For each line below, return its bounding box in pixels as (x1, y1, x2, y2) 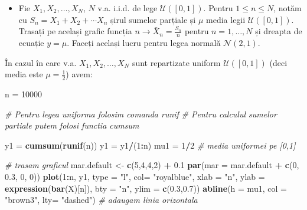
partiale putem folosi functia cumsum (5, 119, 139, 132)
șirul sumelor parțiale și (110, 13, 196, 25)
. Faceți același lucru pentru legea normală (67, 37, 221, 49)
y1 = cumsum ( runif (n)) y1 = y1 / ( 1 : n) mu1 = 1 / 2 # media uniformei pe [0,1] (5, 139, 296, 151)
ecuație (18, 37, 44, 49)
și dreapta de (255, 25, 302, 37)
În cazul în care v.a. (5, 56, 77, 68)
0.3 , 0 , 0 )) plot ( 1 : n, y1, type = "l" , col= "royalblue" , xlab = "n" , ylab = (5, 170, 265, 182)
